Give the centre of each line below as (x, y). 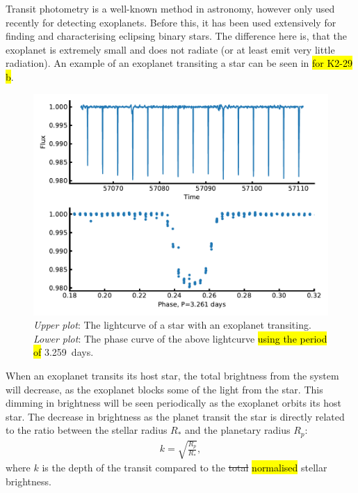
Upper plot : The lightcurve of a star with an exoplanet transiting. (172, 325)
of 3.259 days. (64, 352)
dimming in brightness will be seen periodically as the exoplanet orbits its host (173, 403)
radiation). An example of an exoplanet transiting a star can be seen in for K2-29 (179, 63)
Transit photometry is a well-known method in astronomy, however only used (170, 8)
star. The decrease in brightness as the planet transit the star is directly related (175, 416)
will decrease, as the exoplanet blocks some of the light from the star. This (164, 389)
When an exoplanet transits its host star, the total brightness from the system (172, 375)
